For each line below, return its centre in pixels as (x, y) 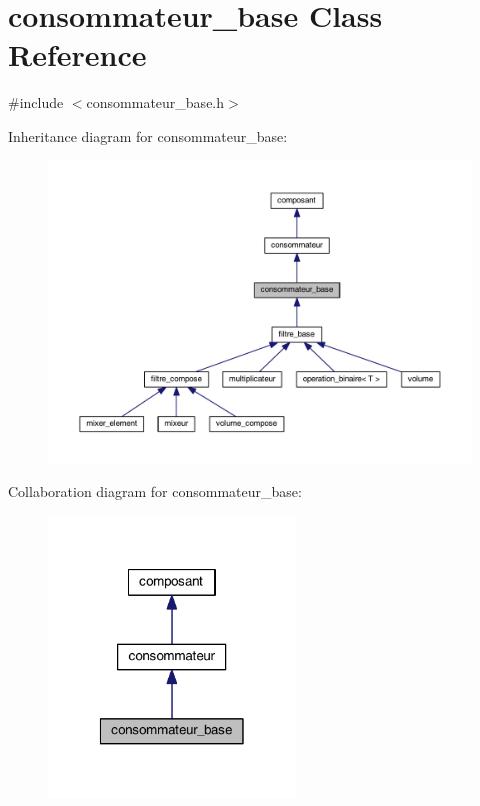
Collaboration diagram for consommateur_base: (155, 491)
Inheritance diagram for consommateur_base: (148, 135)
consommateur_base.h (155, 102)
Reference (77, 54)
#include (36, 102)
